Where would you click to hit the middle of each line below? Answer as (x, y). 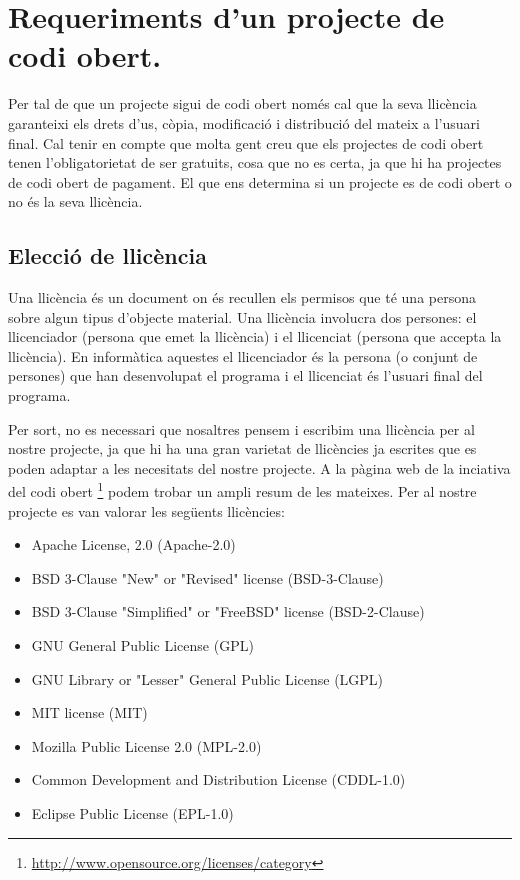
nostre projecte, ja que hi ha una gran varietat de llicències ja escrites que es (242, 448)
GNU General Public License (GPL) (142, 645)
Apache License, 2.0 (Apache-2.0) (133, 544)
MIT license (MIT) (89, 712)
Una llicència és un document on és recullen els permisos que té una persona (242, 297)
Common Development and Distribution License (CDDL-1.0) (218, 779)
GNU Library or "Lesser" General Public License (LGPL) (207, 678)
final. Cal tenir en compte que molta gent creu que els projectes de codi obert (246, 142)
